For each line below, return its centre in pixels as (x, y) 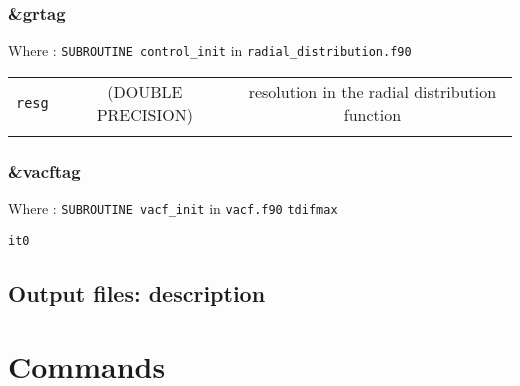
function (372, 114)
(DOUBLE (145, 91)
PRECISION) (144, 114)
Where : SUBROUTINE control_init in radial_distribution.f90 (210, 50)
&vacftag (44, 170)
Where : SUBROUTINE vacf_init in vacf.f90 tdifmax (173, 208)
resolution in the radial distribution (372, 91)
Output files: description (137, 292)
